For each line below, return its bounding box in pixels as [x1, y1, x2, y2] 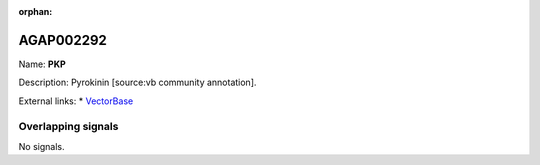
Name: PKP [18, 58, 67, 70]
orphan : [18, 6, 53, 17]
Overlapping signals [18, 120, 119, 134]
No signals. [18, 140, 65, 152]
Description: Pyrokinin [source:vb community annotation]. [18, 76, 257, 89]
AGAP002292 [18, 31, 107, 49]
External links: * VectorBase [18, 95, 134, 107]
